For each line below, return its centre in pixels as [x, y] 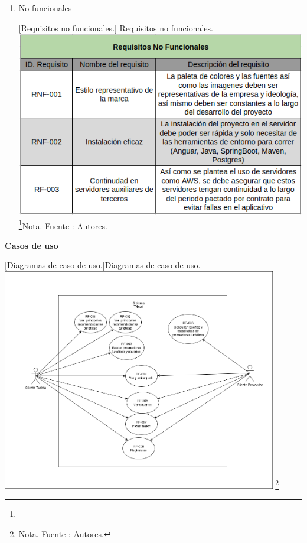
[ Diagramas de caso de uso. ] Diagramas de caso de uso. [103, 265]
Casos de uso [32, 245]
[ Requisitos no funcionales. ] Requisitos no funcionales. [116, 27]
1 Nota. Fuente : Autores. [63, 225]
